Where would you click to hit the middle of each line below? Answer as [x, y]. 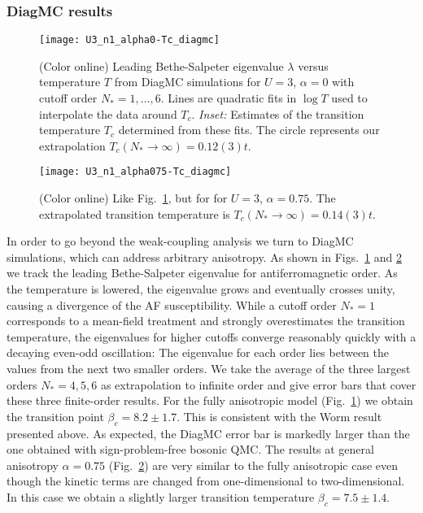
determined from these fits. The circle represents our [249, 130]
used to [349, 98]
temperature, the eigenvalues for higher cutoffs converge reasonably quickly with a [211, 336]
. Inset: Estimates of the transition [278, 113]
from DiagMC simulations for [188, 82]
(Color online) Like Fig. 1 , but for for [133, 198]
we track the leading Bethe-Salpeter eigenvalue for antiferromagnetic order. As [202, 273]
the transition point [55, 416]
